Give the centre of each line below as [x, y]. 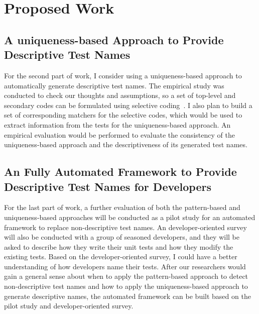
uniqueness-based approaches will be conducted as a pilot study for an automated [130, 217]
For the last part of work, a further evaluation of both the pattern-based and [122, 207]
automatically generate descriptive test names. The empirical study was [114, 85]
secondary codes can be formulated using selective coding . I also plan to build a [128, 105]
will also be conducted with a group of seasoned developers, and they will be [122, 237]
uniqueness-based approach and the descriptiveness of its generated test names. [126, 144]
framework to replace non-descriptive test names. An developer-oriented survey [125, 227]
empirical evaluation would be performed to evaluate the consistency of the [119, 134]
